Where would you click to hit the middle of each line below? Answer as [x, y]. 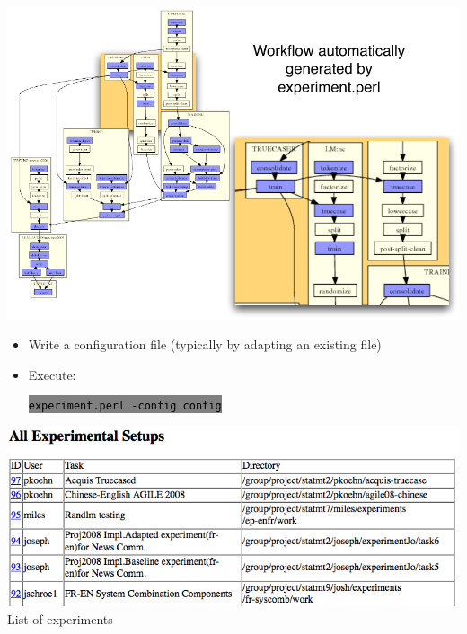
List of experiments [60, 618]
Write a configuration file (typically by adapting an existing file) [205, 344]
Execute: [52, 374]
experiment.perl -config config [125, 406]
